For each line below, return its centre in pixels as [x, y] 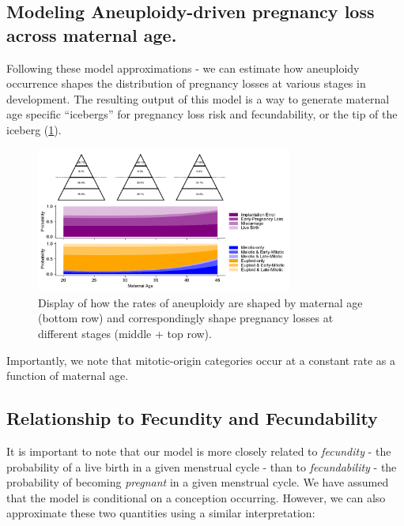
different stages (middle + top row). [125, 334]
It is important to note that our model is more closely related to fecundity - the [199, 451]
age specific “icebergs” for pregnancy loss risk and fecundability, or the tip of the [202, 114]
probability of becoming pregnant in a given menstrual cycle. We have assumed [198, 482]
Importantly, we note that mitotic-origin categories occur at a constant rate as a [201, 360]
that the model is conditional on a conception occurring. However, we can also [196, 497]
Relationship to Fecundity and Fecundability [192, 418]
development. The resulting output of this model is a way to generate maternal [198, 98]
